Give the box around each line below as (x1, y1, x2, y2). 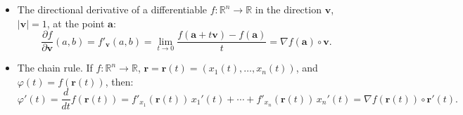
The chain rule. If (17, 60, 93, 75)
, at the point (46, 15, 105, 30)
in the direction (255, 2, 322, 16)
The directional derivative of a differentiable (17, 2, 208, 16)
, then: (105, 74, 134, 88)
